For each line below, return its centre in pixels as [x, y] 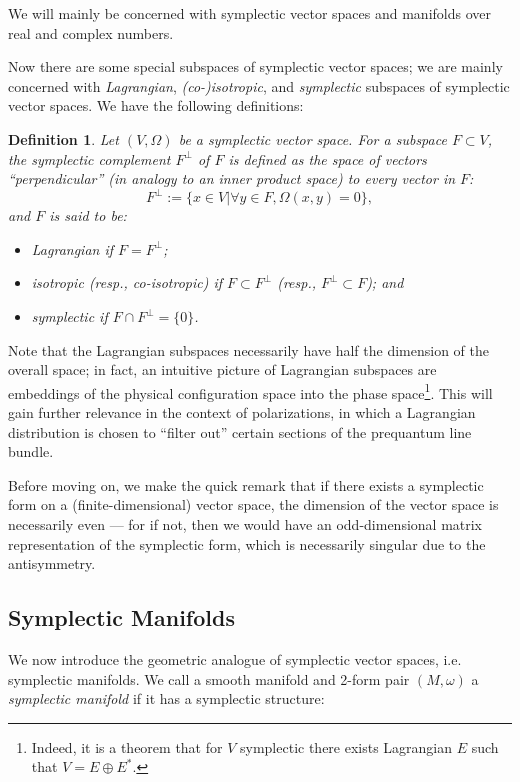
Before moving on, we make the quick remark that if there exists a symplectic [246, 484]
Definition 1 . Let [63, 138]
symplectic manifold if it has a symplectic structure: [166, 698]
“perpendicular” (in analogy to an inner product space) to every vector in [232, 178]
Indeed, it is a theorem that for [127, 746]
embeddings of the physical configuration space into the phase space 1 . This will [250, 391]
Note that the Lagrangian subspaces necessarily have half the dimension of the [248, 349]
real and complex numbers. [91, 32]
